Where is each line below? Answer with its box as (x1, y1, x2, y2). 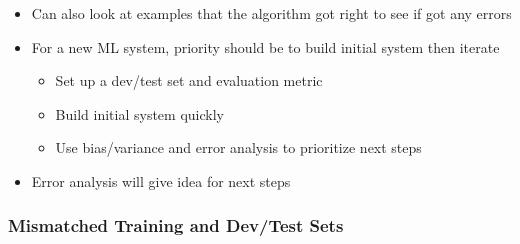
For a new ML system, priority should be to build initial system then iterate (31, 36, 500, 57)
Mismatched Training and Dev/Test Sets (8, 213, 344, 238)
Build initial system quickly (55, 103, 224, 124)
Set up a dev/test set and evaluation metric (55, 70, 323, 91)
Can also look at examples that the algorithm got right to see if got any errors (31, 3, 512, 23)
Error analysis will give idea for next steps (31, 170, 291, 191)
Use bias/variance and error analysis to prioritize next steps (55, 137, 422, 158)
